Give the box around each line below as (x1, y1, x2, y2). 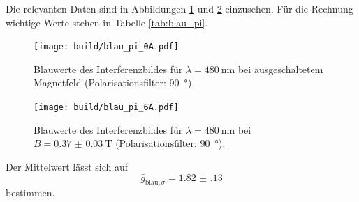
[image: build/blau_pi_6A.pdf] (34, 102, 179, 113)
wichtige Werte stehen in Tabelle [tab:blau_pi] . (6, 15, 208, 29)
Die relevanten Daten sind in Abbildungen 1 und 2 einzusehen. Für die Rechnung (6, 1, 353, 15)
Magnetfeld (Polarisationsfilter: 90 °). (34, 75, 195, 90)
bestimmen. (6, 185, 55, 200)
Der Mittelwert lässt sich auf (6, 159, 129, 173)
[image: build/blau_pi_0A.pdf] (34, 42, 179, 52)
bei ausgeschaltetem (237, 61, 323, 76)
